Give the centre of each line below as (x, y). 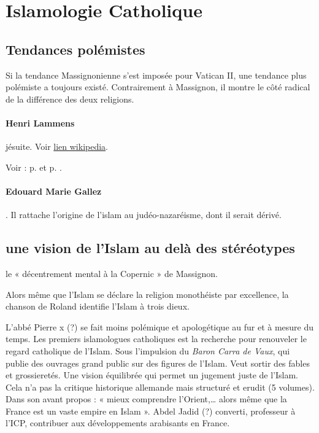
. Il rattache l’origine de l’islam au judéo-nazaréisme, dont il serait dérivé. (144, 215)
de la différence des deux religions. (70, 99)
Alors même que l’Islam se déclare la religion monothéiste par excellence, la (147, 294)
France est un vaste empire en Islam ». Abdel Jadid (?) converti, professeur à (151, 411)
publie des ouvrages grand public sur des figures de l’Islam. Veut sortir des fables (158, 363)
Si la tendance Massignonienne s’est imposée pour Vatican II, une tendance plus (156, 75)
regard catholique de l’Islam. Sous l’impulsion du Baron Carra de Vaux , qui (148, 350)
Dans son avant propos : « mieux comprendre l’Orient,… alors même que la (146, 399)
